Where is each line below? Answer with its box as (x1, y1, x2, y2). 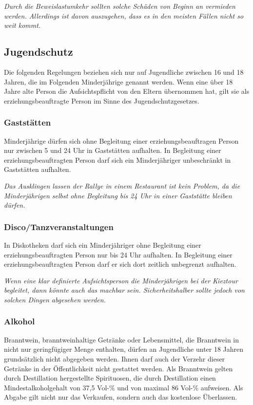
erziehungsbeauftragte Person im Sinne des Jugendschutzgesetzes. (4, 95, 199, 106)
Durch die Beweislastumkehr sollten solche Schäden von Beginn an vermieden (4, 1, 235, 11)
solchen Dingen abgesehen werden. (4, 294, 106, 304)
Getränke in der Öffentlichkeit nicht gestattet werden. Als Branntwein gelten (4, 363, 233, 373)
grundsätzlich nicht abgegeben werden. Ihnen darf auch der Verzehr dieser (4, 353, 225, 363)
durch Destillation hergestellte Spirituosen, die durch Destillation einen (4, 373, 216, 383)
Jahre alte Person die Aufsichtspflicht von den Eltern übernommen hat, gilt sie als (4, 86, 250, 96)
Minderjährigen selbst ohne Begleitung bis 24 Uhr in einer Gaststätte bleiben (4, 190, 232, 200)
